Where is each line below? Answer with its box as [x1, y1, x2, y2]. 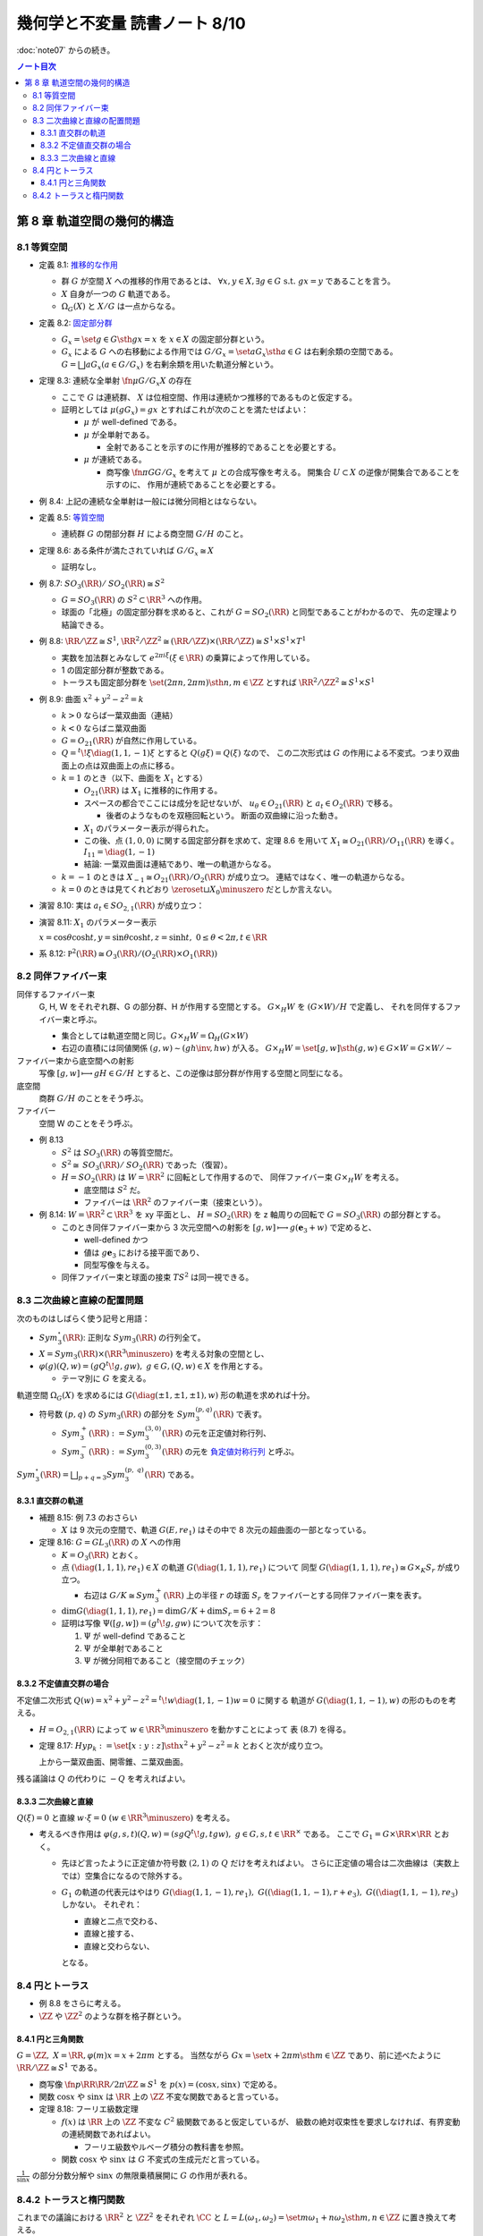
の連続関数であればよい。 [61, 2129, 156, 2139]
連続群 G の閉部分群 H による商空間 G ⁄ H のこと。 [61, 529, 249, 539]
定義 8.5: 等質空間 [38, 512, 105, 523]
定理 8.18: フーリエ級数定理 [38, 2104, 139, 2114]
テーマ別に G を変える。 [61, 1373, 151, 1384]
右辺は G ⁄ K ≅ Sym [83, 1589, 156, 1600]
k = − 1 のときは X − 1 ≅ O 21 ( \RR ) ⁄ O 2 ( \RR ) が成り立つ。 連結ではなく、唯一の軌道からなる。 [61, 871, 410, 885]
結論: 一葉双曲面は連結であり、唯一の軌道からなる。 [83, 859, 276, 869]
